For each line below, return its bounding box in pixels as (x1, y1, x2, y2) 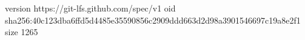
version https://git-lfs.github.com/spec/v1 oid (5, 2, 176, 14)
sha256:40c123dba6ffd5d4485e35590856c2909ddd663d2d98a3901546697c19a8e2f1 (5, 13, 301, 26)
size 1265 (5, 25, 38, 38)
